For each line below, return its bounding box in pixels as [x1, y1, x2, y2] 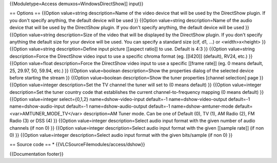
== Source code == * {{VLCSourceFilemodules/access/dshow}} [9, 141, 146, 148]
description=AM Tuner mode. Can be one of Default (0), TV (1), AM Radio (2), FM [83, 110, 255, 116]
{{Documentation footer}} [9, 151, 64, 157]
